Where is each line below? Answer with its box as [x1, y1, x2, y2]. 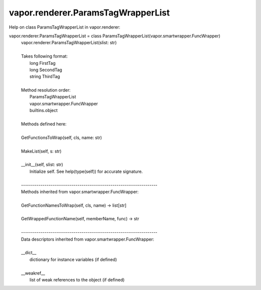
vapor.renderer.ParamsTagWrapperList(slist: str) [21, 40, 117, 46]
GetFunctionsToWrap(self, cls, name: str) [21, 135, 102, 140]
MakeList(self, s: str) [21, 148, 62, 154]
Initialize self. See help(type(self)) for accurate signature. [29, 168, 143, 174]
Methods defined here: [21, 121, 67, 127]
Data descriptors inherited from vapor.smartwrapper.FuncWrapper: [21, 236, 155, 242]
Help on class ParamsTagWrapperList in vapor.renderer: [9, 24, 120, 30]
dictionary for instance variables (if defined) [29, 257, 117, 262]
